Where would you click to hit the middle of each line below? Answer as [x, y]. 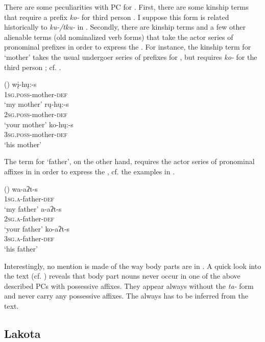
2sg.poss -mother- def [36, 114]
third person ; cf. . [33, 67]
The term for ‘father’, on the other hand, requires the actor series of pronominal [129, 161]
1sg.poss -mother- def [36, 94]
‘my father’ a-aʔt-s [33, 208]
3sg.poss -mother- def [36, 134]
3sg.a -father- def [29, 238]
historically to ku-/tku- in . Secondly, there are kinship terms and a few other [125, 27]
